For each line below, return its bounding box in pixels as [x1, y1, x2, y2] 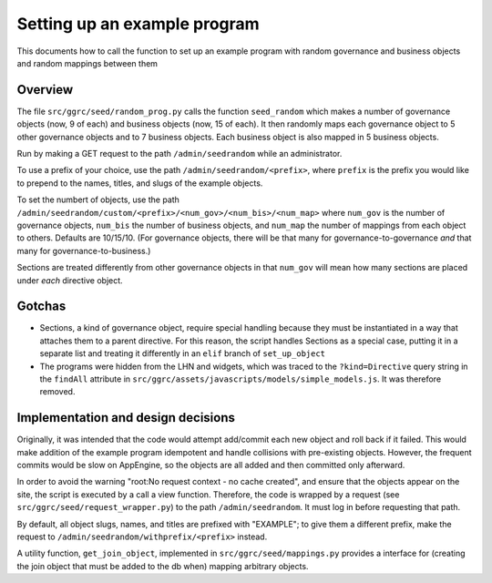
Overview [16, 82, 74, 97]
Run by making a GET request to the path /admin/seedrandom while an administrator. [16, 148, 343, 159]
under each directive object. [16, 274, 123, 286]
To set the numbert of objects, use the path [16, 194, 179, 205]
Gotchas [16, 299, 67, 314]
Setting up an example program [16, 14, 260, 34]
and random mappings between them [16, 57, 159, 68]
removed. [39, 386, 76, 397]
